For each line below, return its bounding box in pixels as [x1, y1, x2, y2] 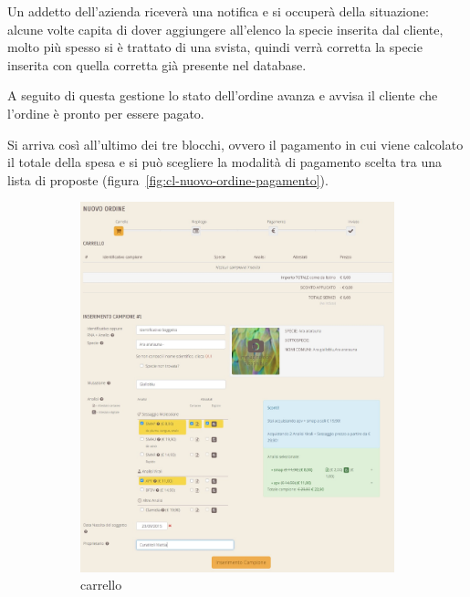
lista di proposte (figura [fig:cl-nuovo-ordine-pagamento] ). [7, 170, 329, 189]
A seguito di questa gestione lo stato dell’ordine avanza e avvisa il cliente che [7, 86, 438, 105]
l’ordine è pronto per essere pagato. [7, 103, 204, 122]
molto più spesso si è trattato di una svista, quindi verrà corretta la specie [7, 37, 423, 57]
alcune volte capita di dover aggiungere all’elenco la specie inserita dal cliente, [7, 19, 444, 38]
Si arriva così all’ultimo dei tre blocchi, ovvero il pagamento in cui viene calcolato [7, 134, 464, 153]
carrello [80, 575, 122, 594]
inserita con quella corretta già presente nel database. [7, 55, 307, 74]
